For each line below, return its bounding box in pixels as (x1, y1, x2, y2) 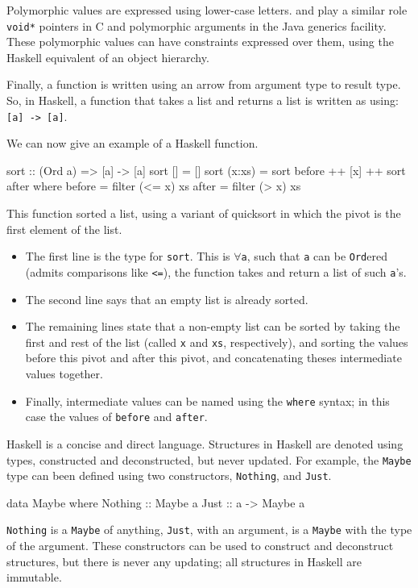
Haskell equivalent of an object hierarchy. (6, 48, 209, 65)
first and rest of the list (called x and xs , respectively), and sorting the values (25, 333, 408, 350)
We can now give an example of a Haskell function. (6, 135, 259, 152)
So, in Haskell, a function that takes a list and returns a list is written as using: (6, 92, 399, 109)
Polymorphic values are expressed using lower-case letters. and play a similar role (6, 2, 408, 18)
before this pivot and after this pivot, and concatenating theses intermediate (25, 349, 402, 366)
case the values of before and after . (25, 408, 208, 425)
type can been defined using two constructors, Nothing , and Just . (6, 467, 332, 484)
